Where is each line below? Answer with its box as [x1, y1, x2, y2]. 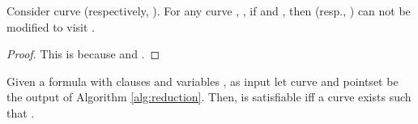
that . [6, 104, 35, 121]
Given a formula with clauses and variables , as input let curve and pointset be [6, 72, 399, 89]
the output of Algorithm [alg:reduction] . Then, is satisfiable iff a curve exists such [6, 88, 412, 105]
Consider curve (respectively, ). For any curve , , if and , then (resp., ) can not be [6, 2, 411, 19]
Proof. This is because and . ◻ [6, 45, 160, 62]
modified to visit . [6, 18, 95, 35]
